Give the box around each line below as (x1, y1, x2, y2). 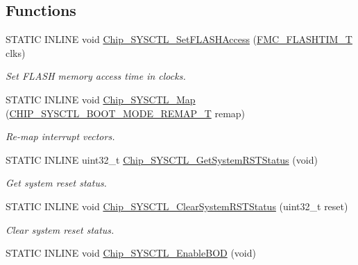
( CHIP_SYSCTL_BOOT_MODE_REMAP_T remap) (6, 105, 246, 120)
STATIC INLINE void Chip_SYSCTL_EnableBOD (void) (6, 246, 256, 260)
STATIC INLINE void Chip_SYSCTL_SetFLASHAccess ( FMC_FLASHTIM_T (6, 32, 352, 46)
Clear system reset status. (6, 222, 114, 237)
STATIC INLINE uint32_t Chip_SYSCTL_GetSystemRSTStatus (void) (6, 152, 318, 166)
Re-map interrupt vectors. (6, 129, 115, 144)
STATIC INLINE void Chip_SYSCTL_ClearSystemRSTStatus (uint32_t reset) (6, 198, 348, 213)
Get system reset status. (6, 176, 107, 190)
